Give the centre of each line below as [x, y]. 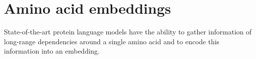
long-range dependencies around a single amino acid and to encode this [112, 41]
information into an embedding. [52, 51]
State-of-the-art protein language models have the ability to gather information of [128, 32]
